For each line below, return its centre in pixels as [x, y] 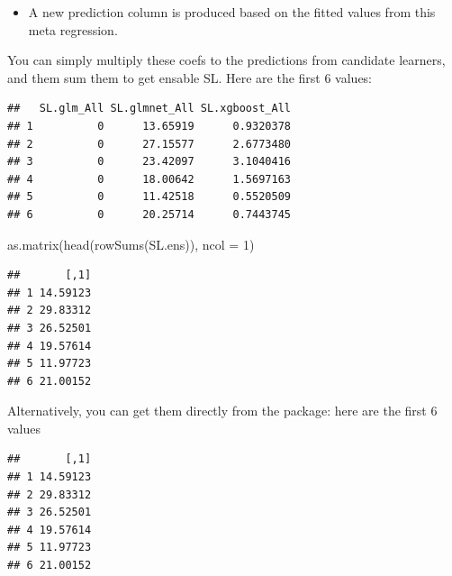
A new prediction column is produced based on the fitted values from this [232, 12]
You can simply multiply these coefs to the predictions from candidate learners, [226, 60]
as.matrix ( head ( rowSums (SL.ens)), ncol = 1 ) [131, 244]
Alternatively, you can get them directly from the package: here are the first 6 [222, 411]
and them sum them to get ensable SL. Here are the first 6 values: [190, 77]
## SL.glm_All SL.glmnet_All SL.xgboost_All [149, 109]
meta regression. [73, 29]
